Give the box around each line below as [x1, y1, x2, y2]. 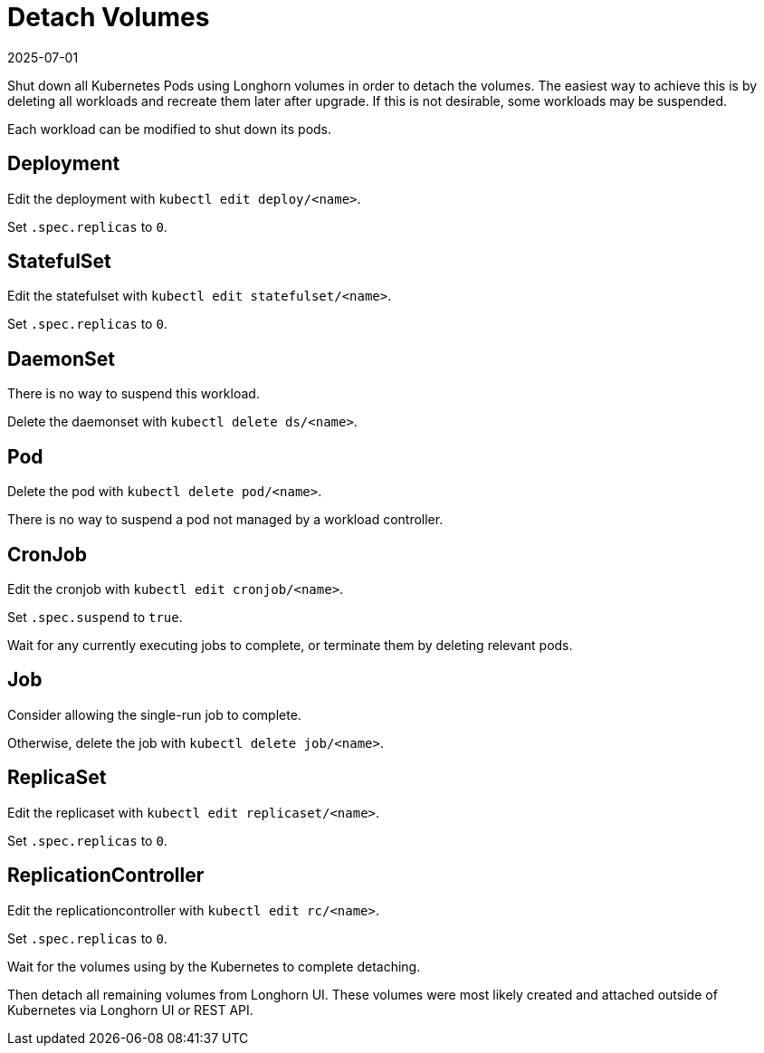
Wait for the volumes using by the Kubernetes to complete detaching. [7, 958, 421, 974]
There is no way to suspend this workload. [7, 386, 260, 402]
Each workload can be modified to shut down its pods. [7, 120, 332, 137]
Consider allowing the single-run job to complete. [7, 706, 301, 723]
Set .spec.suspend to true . [7, 608, 183, 625]
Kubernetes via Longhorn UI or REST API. [7, 1001, 253, 1018]
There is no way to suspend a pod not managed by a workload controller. [7, 512, 444, 528]
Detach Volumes [7, 2, 210, 33]
